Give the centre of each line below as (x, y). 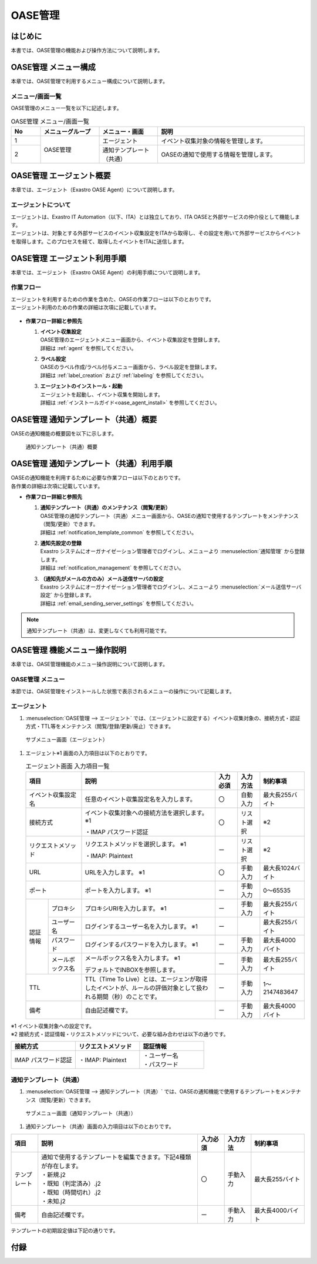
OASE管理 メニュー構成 (53, 67)
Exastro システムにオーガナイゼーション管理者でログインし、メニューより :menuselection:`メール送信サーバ (171, 587)
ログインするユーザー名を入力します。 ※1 (141, 926)
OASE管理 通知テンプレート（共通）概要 (84, 419)
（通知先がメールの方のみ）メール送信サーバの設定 (102, 578)
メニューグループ (67, 131)
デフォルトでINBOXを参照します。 (132, 970)
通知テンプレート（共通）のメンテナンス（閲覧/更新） (105, 508)
